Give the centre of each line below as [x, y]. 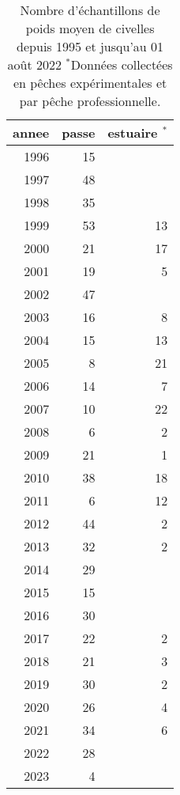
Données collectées [122, 64]
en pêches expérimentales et [90, 83]
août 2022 [34, 64]
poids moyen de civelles [90, 28]
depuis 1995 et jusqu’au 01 [90, 46]
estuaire [133, 132]
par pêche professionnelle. [90, 101]
